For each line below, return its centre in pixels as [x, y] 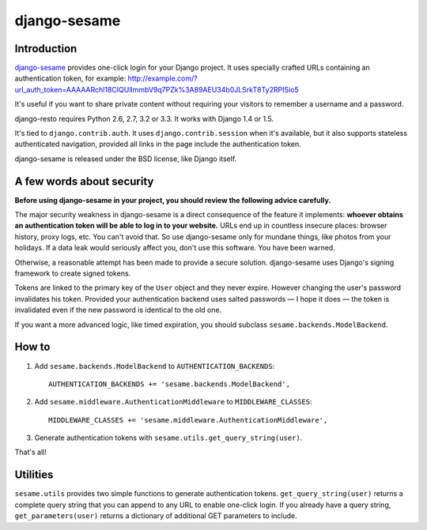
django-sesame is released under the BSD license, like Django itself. [126, 159]
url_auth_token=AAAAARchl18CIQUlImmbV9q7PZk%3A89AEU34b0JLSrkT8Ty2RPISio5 [157, 89]
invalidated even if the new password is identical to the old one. [118, 310]
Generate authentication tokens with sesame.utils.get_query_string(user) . [168, 438]
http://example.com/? [162, 78]
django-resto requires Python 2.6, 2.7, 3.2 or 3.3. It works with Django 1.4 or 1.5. [144, 118]
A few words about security [84, 181]
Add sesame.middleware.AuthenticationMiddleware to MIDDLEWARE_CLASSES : [173, 402]
